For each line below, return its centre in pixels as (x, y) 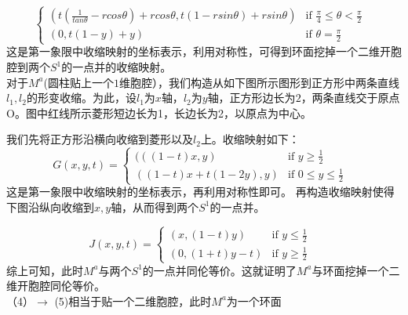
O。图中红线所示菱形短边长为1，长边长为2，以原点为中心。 (159, 112)
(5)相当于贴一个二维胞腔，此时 (133, 301)
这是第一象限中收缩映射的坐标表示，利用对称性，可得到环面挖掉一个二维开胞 (204, 51)
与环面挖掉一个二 (356, 270)
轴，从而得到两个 (155, 206)
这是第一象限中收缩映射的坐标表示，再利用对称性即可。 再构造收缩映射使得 (200, 192)
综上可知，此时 (45, 270)
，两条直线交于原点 (350, 98)
